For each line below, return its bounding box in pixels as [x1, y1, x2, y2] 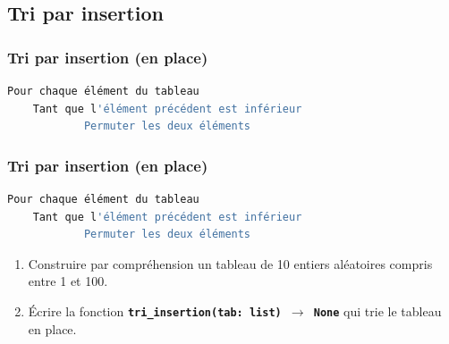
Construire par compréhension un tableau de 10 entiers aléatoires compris [28, 254, 433, 273]
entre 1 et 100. [28, 272, 108, 290]
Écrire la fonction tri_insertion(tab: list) [28, 301, 282, 320]
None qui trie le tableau [313, 301, 442, 320]
